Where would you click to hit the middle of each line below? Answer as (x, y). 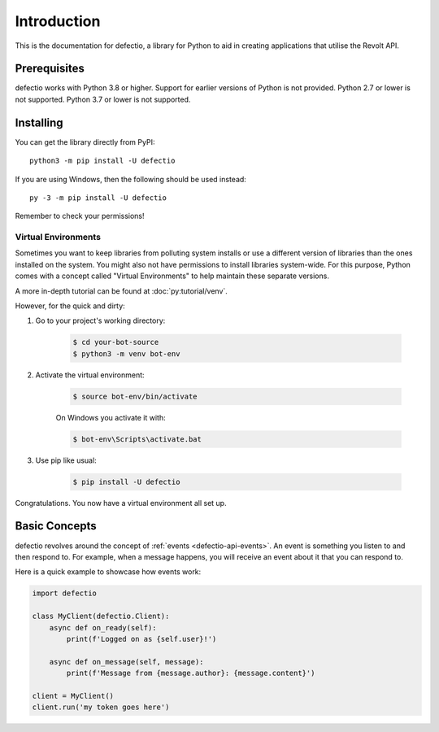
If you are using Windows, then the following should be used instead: (131, 179)
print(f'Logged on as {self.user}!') (141, 639)
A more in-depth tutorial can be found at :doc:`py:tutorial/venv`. (121, 291)
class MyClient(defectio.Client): (101, 617)
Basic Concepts (56, 526)
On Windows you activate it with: (111, 417)
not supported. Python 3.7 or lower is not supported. (103, 99)
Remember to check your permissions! (80, 216)
